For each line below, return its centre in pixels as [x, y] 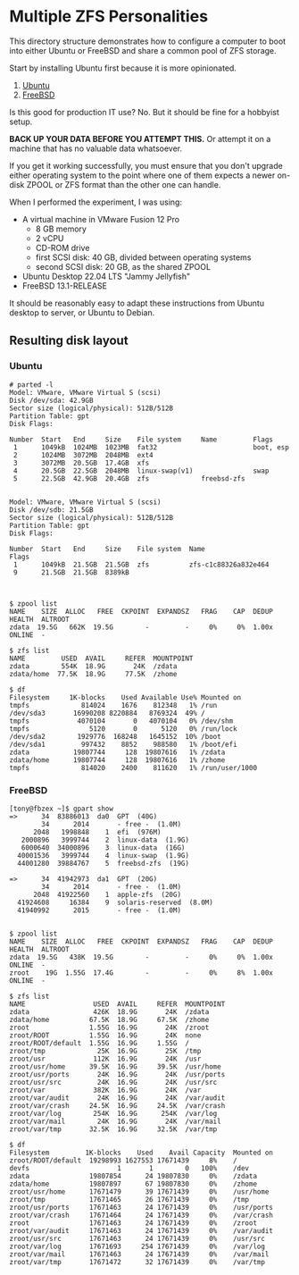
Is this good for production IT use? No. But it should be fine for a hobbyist [144, 112]
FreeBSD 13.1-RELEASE [64, 285]
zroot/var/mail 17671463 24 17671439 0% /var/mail [139, 1254]
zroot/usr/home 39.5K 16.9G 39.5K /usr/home [115, 1066]
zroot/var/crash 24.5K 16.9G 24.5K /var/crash [117, 1105]
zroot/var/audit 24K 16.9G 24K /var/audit [117, 1098]
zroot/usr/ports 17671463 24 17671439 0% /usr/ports [141, 1207]
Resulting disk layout [69, 341]
